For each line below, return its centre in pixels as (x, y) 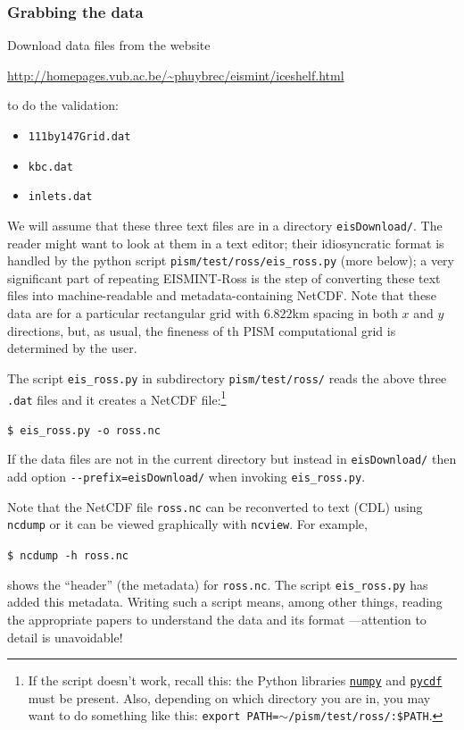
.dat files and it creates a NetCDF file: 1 (117, 398)
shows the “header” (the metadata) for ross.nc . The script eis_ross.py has (218, 584)
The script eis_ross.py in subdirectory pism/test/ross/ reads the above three (227, 378)
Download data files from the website (109, 45)
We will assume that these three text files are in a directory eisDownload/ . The (225, 225)
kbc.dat (50, 167)
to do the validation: (63, 105)
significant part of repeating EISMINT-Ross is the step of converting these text (224, 277)
